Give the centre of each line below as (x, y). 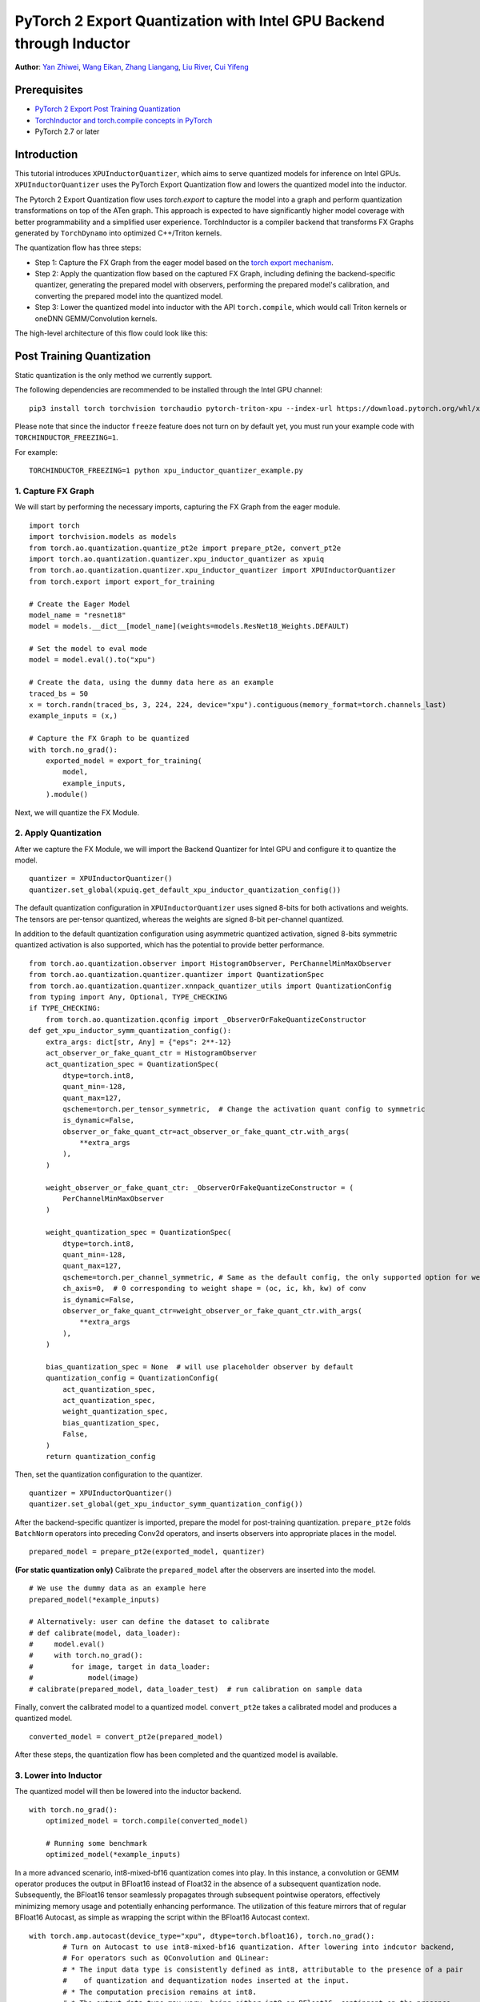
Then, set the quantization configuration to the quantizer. (109, 1474)
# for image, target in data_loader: (120, 1666)
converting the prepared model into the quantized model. (129, 295)
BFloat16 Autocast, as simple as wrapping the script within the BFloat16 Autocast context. (162, 1917)
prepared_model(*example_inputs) (94, 1599)
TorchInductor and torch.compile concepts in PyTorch (124, 120)
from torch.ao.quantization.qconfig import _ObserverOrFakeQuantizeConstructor (206, 1019)
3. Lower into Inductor (58, 1775)
